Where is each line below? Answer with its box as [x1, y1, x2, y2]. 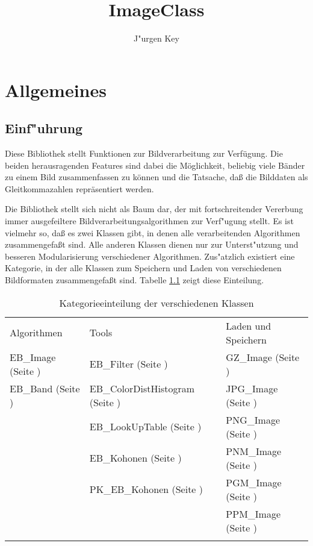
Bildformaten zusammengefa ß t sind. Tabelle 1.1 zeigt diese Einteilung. [5, 274, 264, 286]
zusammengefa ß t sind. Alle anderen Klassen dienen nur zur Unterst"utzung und [5, 238, 299, 251]
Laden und [226, 318, 271, 333]
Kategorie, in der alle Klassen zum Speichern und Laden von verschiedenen [5, 262, 282, 274]
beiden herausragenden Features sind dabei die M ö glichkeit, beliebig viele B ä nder [5, 158, 305, 171]
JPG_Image [226, 381, 278, 395]
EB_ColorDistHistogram [89, 381, 195, 395]
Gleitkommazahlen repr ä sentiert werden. [5, 182, 154, 195]
